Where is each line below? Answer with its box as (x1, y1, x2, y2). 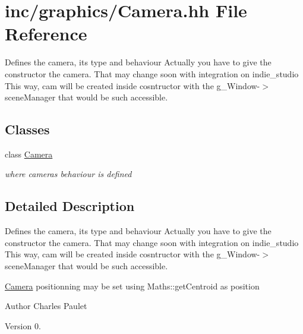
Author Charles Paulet (5, 300, 87, 312)
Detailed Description (5, 197, 135, 215)
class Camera (5, 147, 53, 160)
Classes (5, 120, 50, 138)
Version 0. (5, 319, 41, 332)
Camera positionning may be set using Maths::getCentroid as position (5, 279, 260, 292)
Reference (5, 21, 87, 46)
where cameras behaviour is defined (5, 168, 132, 180)
